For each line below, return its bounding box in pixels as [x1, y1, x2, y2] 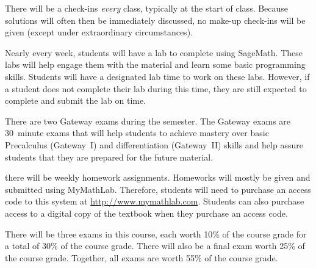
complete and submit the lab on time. [5, 94, 146, 107]
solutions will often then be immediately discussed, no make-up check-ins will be [5, 13, 306, 26]
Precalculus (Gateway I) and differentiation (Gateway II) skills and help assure [5, 138, 303, 151]
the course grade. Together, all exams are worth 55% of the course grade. [5, 251, 278, 264]
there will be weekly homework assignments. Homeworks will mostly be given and [5, 171, 311, 184]
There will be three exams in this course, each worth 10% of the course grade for [5, 227, 307, 240]
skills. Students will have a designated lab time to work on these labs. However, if [5, 70, 310, 82]
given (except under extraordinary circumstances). [5, 26, 193, 38]
